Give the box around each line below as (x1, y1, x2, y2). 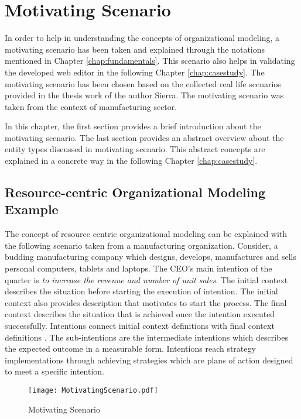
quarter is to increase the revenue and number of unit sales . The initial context (5, 273, 288, 286)
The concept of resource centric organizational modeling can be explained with (5, 228, 288, 240)
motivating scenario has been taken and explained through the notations (5, 43, 265, 55)
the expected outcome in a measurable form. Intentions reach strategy (5, 342, 256, 355)
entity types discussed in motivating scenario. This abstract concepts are (5, 143, 265, 155)
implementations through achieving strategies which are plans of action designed (5, 353, 293, 366)
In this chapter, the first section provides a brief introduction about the (5, 120, 261, 132)
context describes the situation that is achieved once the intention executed (5, 308, 275, 320)
